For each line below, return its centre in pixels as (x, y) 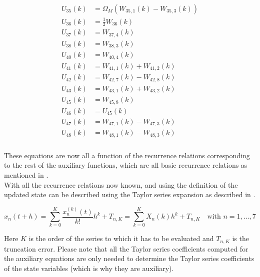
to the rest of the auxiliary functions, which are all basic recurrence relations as (126, 165)
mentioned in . (26, 175)
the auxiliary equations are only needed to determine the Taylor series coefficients (129, 258)
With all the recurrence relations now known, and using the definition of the (121, 184)
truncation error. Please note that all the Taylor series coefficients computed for (126, 248)
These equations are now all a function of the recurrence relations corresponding (127, 155)
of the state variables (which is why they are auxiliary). (89, 268)
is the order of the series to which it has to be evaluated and (121, 238)
